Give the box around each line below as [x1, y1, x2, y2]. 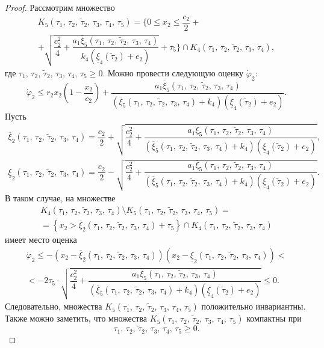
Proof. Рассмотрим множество [5, 1, 115, 13]
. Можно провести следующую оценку [102, 66, 244, 79]
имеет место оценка [5, 233, 77, 246]
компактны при [246, 312, 302, 325]
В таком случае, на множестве [5, 191, 116, 204]
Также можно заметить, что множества [5, 312, 148, 325]
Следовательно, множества [5, 300, 102, 313]
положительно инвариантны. [201, 300, 306, 313]
